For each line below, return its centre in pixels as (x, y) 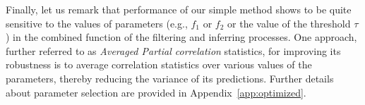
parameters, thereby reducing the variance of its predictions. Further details (170, 78)
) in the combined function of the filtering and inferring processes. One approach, (181, 37)
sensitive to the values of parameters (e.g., (97, 23)
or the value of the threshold (289, 23)
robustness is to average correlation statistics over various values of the (159, 64)
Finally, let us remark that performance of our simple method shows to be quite (179, 9)
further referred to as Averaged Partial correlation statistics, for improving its (173, 50)
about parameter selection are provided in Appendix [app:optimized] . (156, 92)
